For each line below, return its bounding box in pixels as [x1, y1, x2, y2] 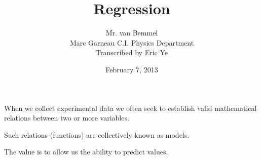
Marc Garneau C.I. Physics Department [69, 37, 194, 48]
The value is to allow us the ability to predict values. [4, 146, 168, 157]
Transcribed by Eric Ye [96, 47, 168, 58]
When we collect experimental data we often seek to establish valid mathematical [4, 102, 257, 113]
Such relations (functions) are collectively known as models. [4, 129, 190, 140]
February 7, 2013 [105, 64, 158, 74]
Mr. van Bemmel [105, 27, 158, 38]
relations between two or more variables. [4, 112, 129, 123]
